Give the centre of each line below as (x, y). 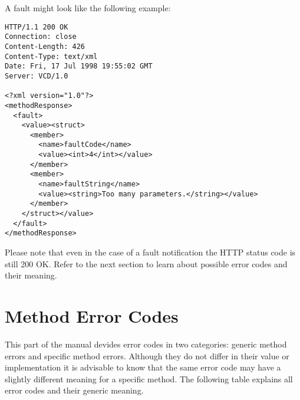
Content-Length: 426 (45, 46)
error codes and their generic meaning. (74, 390)
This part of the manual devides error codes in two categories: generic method (146, 344)
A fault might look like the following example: (88, 8)
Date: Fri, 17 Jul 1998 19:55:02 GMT (79, 66)
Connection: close (41, 37)
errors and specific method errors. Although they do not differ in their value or (147, 355)
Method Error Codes (92, 316)
